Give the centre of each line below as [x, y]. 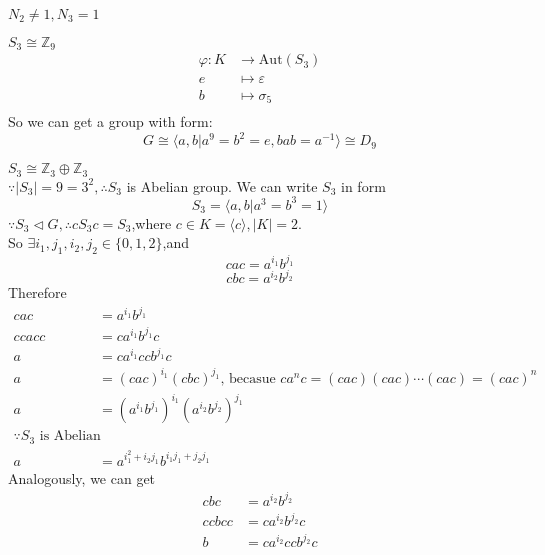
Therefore [37, 292]
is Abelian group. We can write [222, 185]
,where [151, 222]
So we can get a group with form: [110, 121]
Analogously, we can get [82, 477]
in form [363, 185]
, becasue [248, 378]
